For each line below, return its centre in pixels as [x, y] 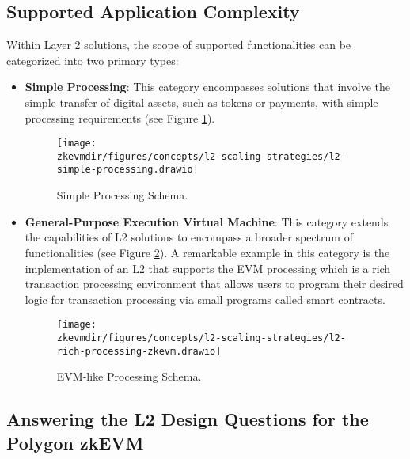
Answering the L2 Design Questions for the [188, 419]
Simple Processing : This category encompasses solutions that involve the [207, 87]
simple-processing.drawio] [127, 170]
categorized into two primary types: [93, 60]
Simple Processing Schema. [122, 195]
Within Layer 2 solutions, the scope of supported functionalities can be [179, 45]
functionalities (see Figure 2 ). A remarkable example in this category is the [207, 252]
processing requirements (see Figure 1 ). [120, 118]
